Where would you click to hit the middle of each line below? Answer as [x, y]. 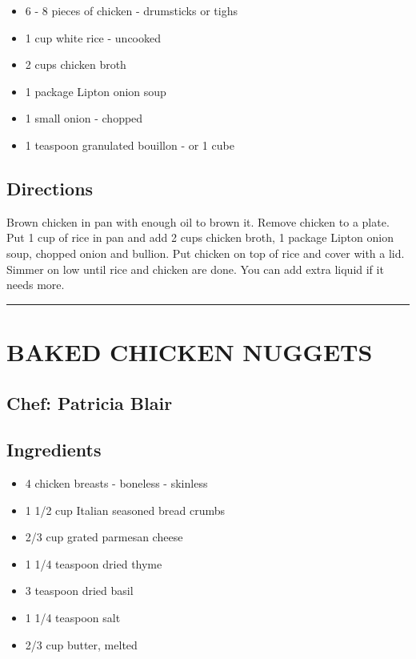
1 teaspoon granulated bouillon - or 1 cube [130, 145]
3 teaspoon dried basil [79, 591]
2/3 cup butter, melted [81, 644]
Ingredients [54, 450]
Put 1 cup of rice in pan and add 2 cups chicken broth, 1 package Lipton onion [200, 237]
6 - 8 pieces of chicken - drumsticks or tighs [131, 10]
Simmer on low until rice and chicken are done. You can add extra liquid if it [195, 269]
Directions [50, 188]
